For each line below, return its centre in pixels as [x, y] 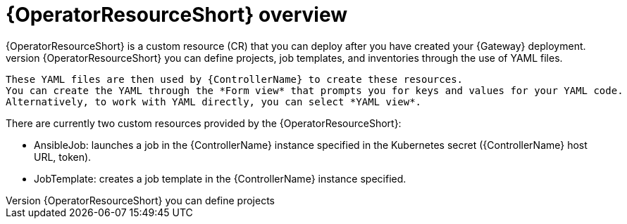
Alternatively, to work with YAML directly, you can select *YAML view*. [214, 101]
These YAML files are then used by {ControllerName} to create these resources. [235, 79]
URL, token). [63, 157]
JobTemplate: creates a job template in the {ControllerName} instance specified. [220, 178]
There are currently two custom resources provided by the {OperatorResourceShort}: [204, 123]
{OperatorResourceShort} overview [177, 15]
